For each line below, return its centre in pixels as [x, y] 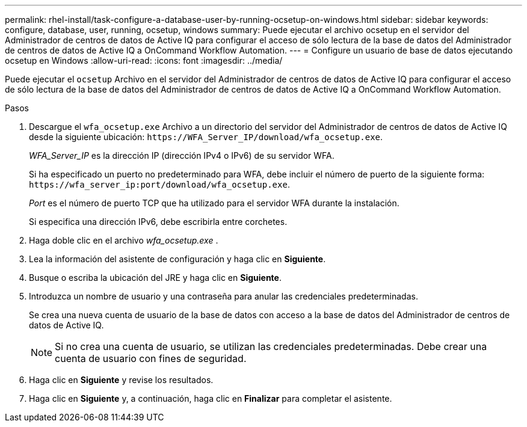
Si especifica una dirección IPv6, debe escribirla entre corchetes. [158, 222]
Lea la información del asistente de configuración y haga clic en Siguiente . [177, 259]
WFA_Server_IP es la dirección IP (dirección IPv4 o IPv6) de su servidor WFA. [182, 155]
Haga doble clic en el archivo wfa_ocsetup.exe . [124, 240]
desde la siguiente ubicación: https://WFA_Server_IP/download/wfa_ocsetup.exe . [206, 137]
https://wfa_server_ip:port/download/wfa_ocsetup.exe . [159, 184]
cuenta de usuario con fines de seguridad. [151, 358]
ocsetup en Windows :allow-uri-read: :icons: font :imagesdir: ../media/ [144, 60]
